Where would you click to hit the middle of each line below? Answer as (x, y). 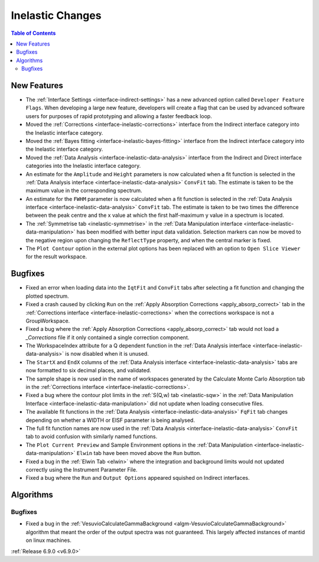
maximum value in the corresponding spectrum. (84, 191)
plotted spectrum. (47, 296)
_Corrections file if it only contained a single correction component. (108, 337)
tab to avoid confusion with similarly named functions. (92, 437)
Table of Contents (33, 33)
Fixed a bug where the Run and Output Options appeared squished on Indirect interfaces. (138, 478)
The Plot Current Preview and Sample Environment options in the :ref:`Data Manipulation (139, 445)
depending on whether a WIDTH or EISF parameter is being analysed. (110, 420)
